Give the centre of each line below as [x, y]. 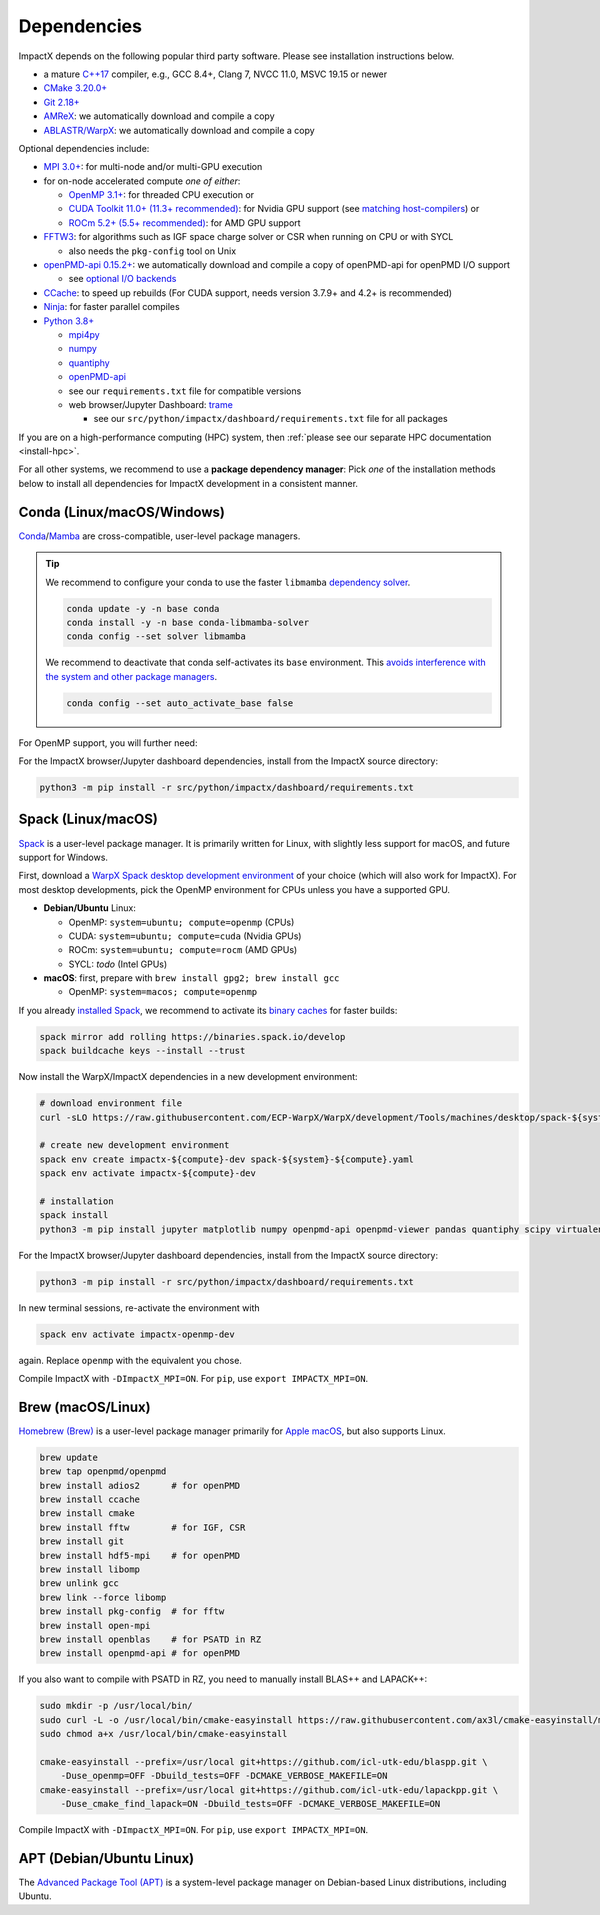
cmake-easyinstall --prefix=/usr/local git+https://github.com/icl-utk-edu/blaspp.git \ [264, 1761]
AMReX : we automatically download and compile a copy [159, 116]
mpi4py [84, 334]
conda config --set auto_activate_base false [180, 703]
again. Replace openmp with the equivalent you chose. [130, 1360]
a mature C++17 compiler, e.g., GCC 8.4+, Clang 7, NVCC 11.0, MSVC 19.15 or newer [215, 74]
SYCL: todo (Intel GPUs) [118, 964]
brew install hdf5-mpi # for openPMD [139, 1555]
